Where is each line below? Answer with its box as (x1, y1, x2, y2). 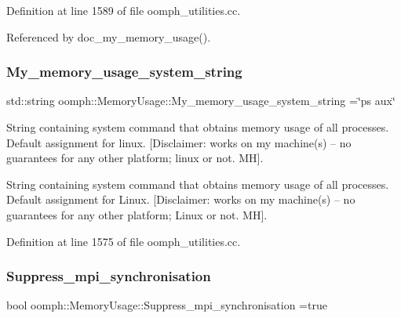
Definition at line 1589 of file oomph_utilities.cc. (6, 2, 241, 18)
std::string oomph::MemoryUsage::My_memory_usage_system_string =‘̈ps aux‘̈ (6, 92, 396, 109)
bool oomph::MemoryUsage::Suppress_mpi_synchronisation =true (6, 297, 327, 313)
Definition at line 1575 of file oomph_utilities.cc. (6, 233, 241, 249)
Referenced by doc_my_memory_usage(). (6, 28, 211, 45)
